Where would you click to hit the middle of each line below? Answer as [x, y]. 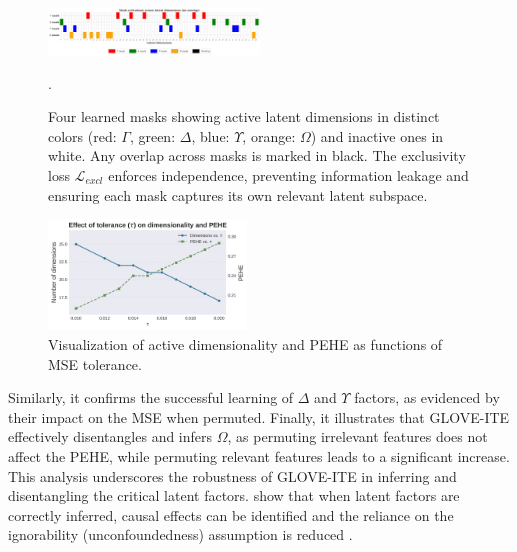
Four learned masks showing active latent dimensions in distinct [244, 116]
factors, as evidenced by [427, 397]
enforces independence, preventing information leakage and [288, 174]
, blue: [210, 135]
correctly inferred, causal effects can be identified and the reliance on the [231, 514]
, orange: [269, 135]
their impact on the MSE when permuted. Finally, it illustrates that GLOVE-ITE [259, 416]
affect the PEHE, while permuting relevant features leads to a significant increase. [259, 456]
